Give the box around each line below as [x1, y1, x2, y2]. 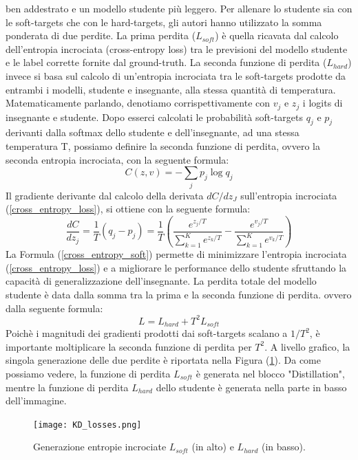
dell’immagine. [6, 393, 67, 408]
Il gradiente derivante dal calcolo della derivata [6, 188, 204, 202]
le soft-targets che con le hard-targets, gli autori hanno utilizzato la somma [6, 14, 322, 29]
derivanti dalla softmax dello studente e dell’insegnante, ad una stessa [6, 125, 299, 140]
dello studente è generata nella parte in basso [156, 380, 347, 394]
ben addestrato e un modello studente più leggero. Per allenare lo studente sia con [6, 1, 352, 15]
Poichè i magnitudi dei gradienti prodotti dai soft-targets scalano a [6, 326, 288, 340]
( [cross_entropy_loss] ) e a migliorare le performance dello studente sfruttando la [6, 260, 347, 274]
